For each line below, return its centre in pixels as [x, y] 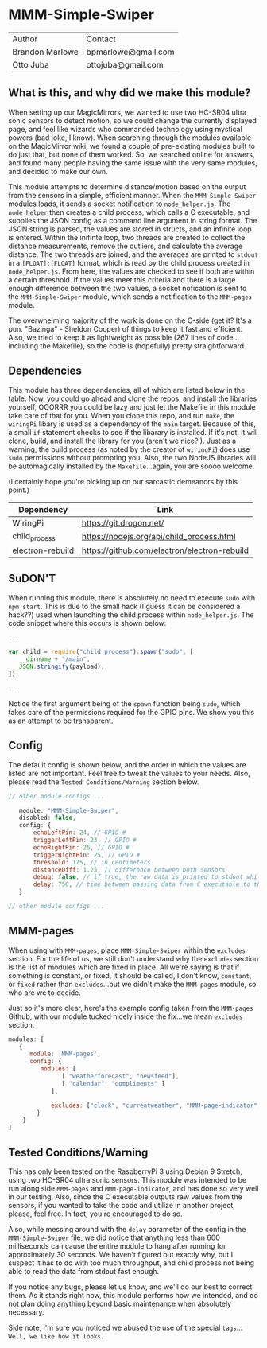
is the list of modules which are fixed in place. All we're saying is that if [124, 967]
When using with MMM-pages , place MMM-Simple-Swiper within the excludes [127, 950]
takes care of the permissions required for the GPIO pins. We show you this [132, 712]
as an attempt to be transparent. [61, 721]
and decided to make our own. [58, 171]
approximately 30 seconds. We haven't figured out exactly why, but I [120, 1255]
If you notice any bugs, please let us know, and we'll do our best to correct [130, 1287]
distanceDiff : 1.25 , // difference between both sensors [129, 870]
